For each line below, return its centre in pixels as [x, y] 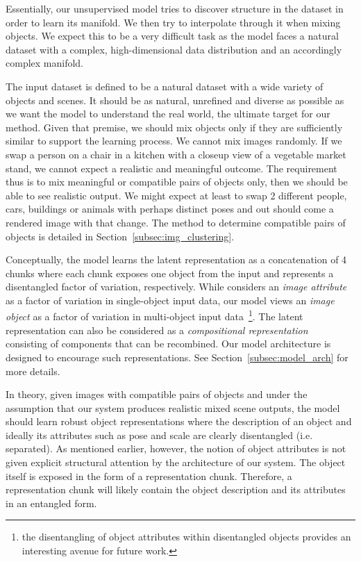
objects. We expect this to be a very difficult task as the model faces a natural [172, 36]
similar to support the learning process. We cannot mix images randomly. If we [174, 141]
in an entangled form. [51, 503]
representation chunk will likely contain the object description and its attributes [176, 489]
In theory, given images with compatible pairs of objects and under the [157, 394]
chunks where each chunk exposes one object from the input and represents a [170, 273]
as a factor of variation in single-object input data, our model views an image [170, 300]
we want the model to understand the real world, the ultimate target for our [168, 114]
